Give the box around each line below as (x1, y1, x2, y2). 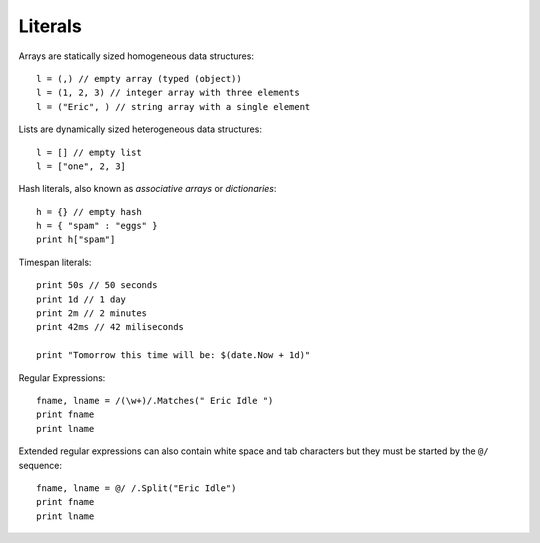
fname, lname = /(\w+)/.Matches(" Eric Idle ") (36, 395, 274, 406)
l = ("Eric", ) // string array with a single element (36, 101, 311, 112)
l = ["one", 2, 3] (36, 160, 127, 172)
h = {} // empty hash (36, 206, 142, 217)
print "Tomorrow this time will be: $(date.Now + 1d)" (36, 350, 311, 361)
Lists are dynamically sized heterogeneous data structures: (18, 123, 262, 135)
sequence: (18, 459, 63, 471)
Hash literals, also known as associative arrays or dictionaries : (18, 183, 277, 195)
